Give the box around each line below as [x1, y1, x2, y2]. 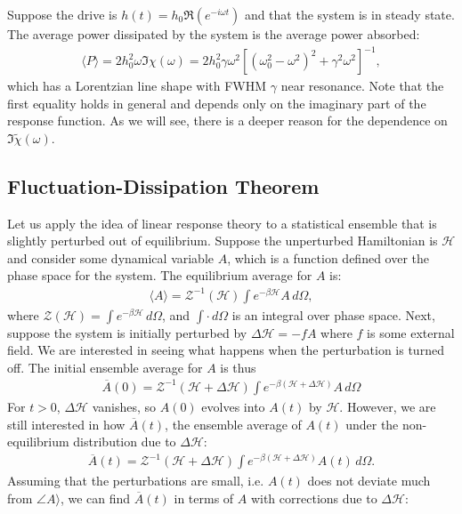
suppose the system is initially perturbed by [7, 323, 247, 341]
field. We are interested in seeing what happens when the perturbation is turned [7, 341, 444, 359]
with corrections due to [250, 488, 377, 507]
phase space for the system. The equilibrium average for [7, 266, 312, 285]
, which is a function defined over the [227, 248, 430, 267]
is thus [220, 357, 256, 376]
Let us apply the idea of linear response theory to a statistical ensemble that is [7, 213, 437, 232]
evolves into [201, 397, 265, 415]
